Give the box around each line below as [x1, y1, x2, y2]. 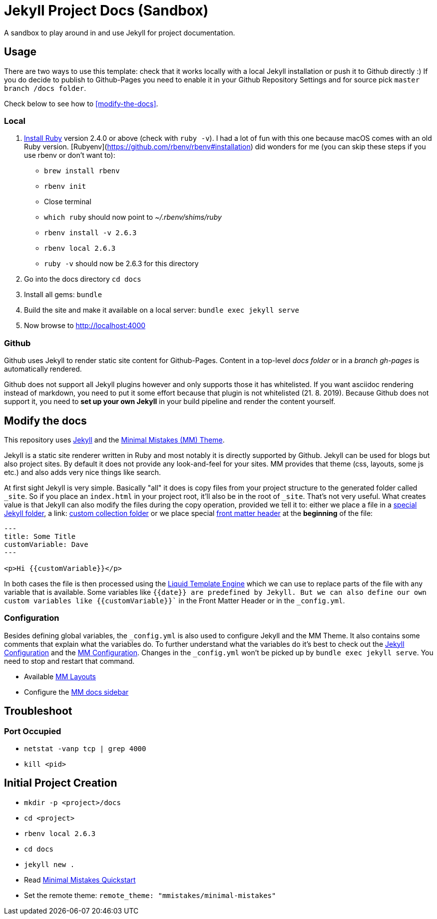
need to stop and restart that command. [4, 656, 135, 665]
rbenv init [44, 182, 86, 191]
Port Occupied [4, 726, 61, 736]
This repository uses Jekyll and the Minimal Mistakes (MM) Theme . [4, 435, 225, 444]
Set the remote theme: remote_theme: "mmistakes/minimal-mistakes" [24, 891, 276, 900]
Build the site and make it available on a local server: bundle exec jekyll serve [24, 306, 300, 315]
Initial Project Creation [4, 777, 117, 790]
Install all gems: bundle [24, 290, 102, 299]
